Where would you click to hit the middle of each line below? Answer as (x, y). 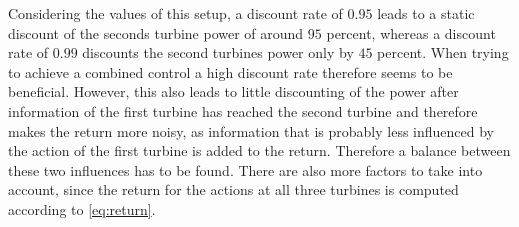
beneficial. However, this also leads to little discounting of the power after (233, 91)
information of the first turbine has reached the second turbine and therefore (243, 110)
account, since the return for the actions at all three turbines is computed (233, 189)
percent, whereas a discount (411, 32)
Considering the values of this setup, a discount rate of (175, 13)
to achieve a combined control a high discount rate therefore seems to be (230, 71)
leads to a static (426, 13)
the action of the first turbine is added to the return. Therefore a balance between (259, 150)
